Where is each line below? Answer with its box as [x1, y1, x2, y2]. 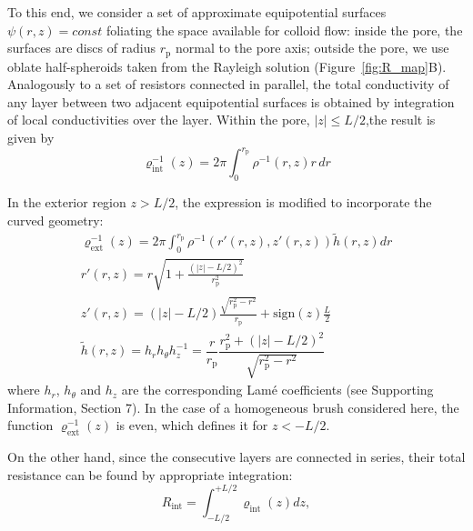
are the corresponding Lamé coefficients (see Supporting [121, 380, 434, 399]
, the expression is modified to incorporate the [175, 192, 432, 211]
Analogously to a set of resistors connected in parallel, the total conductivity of [7, 75, 449, 94]
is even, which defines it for [116, 416, 268, 435]
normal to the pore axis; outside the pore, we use [175, 38, 449, 57]
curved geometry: [7, 210, 104, 229]
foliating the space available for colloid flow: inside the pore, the [106, 20, 463, 39]
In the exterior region [7, 192, 126, 211]
